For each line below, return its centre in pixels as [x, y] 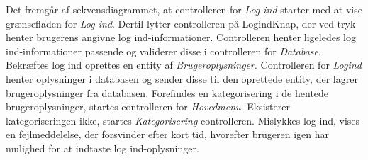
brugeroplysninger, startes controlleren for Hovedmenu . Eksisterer [148, 107]
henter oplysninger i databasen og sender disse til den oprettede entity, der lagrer [182, 78]
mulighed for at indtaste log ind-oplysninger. [102, 148]
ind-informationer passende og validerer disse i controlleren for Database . [163, 51]
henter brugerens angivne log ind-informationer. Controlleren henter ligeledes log [181, 37]
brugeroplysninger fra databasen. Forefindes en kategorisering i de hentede [167, 92]
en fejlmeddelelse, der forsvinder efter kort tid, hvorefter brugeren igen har [167, 134]
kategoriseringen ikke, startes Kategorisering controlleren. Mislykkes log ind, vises [183, 120]
